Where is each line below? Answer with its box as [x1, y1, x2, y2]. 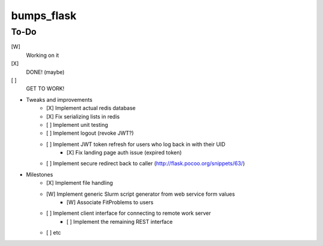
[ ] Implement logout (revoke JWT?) [46, 129, 134, 137]
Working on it [26, 51, 59, 59]
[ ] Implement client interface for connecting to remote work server [46, 209, 212, 217]
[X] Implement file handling [46, 180, 113, 187]
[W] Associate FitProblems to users [66, 199, 154, 206]
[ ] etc [46, 229, 61, 236]
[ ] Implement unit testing [46, 121, 108, 128]
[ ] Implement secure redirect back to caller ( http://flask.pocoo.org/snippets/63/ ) [46, 160, 245, 167]
